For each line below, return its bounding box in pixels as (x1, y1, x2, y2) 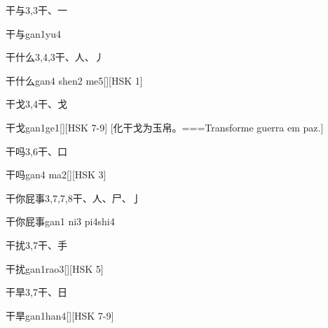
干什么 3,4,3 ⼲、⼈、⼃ (6, 50, 104, 64)
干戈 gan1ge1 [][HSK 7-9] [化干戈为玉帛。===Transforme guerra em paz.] (6, 120, 324, 134)
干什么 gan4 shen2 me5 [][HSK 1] (6, 73, 143, 87)
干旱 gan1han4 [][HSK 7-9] (6, 308, 114, 322)
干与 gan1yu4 (6, 26, 61, 41)
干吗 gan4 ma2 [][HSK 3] (6, 167, 107, 182)
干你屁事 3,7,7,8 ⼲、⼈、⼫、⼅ (6, 190, 142, 205)
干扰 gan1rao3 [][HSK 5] (6, 261, 104, 276)
